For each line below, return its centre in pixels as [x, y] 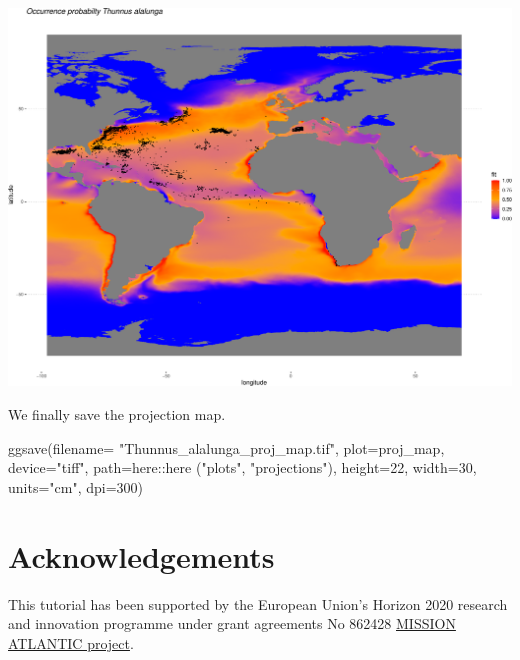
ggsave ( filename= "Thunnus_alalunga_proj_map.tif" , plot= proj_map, [226, 447]
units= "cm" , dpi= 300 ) [76, 486]
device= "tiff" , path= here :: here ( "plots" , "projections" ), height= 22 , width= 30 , [242, 467]
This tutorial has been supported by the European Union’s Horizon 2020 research [258, 603]
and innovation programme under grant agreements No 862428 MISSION [232, 623]
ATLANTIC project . [71, 642]
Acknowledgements [141, 555]
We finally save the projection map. [117, 414]
